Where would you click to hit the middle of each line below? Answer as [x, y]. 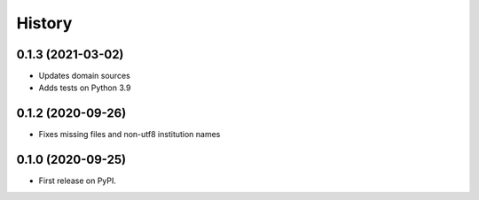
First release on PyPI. [78, 181]
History [44, 23]
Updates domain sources [84, 76]
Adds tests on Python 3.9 [85, 88]
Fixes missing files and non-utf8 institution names [130, 135]
